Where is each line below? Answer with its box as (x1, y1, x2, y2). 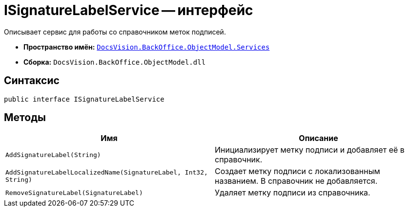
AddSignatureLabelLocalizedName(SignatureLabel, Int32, (5, 169, 208, 176)
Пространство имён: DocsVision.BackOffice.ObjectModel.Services (23, 42, 270, 51)
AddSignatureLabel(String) (5, 151, 101, 158)
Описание (299, 133, 338, 143)
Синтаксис (4, 74, 60, 87)
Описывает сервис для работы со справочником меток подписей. (4, 27, 226, 36)
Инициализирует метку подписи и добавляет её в (215, 145, 405, 155)
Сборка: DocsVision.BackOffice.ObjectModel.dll (23, 57, 206, 66)
